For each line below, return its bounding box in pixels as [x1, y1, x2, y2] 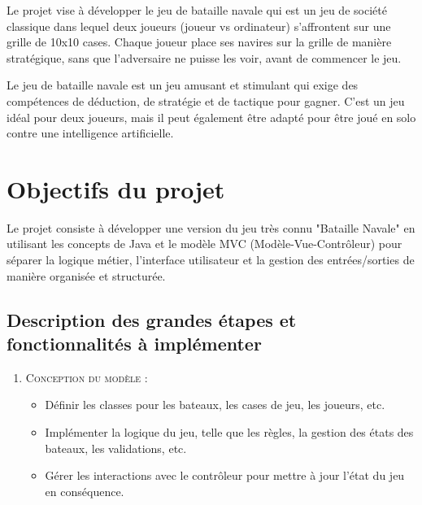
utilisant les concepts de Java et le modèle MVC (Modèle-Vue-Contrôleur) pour [7, 235, 402, 252]
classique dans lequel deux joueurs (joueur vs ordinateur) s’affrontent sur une [7, 17, 391, 34]
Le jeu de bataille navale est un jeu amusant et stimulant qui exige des [7, 76, 359, 94]
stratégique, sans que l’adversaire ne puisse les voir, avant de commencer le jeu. [7, 49, 402, 66]
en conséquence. [45, 482, 124, 499]
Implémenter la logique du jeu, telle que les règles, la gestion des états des [45, 424, 414, 441]
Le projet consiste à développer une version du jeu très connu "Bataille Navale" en [7, 219, 415, 236]
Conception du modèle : [25, 368, 148, 385]
